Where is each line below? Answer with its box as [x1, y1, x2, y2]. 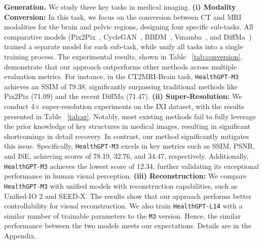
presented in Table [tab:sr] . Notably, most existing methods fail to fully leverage [4, 111, 256, 121]
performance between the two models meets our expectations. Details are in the [4, 220, 251, 231]
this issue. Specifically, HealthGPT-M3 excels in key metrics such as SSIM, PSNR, [4, 141, 255, 151]
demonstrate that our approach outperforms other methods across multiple [4, 61, 237, 72]
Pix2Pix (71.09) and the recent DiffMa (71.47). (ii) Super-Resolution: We [4, 91, 242, 101]
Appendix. [4, 230, 36, 241]
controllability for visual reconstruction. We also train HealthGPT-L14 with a [4, 200, 243, 211]
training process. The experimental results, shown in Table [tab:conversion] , [4, 51, 243, 61]
